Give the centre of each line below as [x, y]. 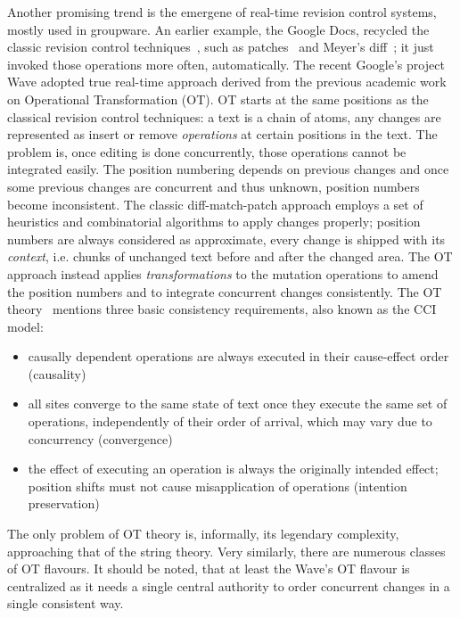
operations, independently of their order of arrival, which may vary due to [230, 421]
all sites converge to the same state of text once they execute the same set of [238, 404]
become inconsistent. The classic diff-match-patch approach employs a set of [215, 204]
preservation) [64, 503]
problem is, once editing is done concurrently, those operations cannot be [207, 151]
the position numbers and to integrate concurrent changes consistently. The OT [225, 291]
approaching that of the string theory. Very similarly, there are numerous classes [226, 551]
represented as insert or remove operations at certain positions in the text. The [222, 134]
